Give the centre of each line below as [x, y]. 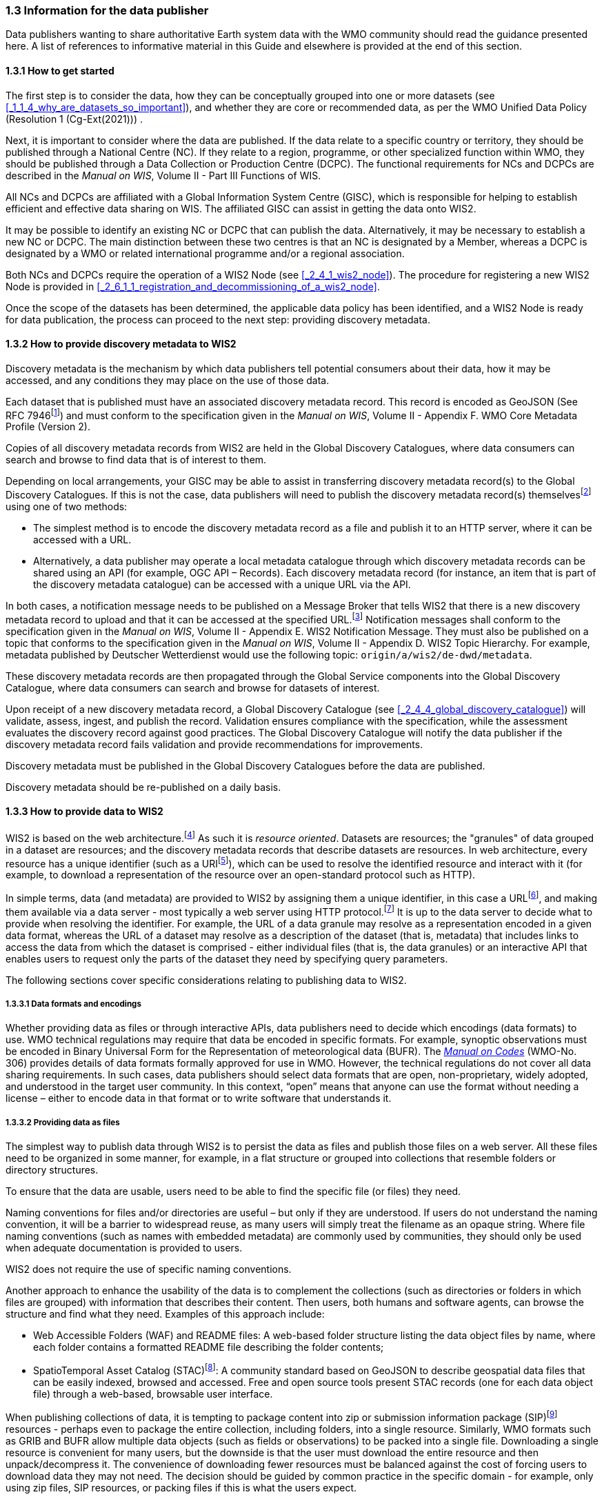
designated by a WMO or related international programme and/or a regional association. [205, 253]
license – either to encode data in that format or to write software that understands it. [199, 1098]
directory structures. [52, 1170]
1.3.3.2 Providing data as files [63, 1122]
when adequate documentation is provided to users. [124, 1248]
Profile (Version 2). [48, 427]
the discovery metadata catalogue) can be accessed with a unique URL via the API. [222, 585]
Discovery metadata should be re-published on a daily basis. [143, 787]
